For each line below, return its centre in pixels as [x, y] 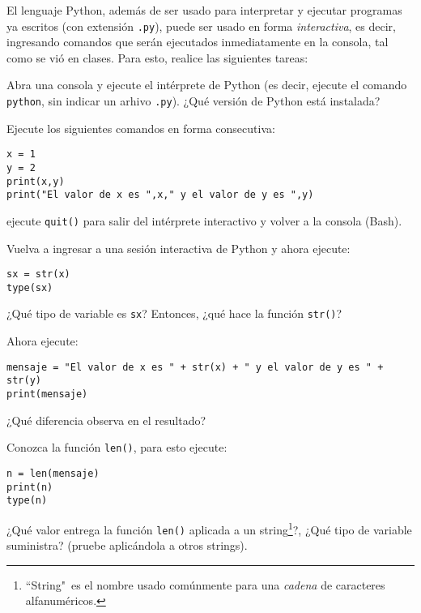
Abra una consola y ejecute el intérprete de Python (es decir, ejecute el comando [207, 85]
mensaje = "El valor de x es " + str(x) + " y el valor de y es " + [195, 367]
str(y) [24, 381]
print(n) [30, 487]
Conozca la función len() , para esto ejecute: [117, 447]
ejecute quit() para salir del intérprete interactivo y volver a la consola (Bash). [204, 220]
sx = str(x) [38, 274]
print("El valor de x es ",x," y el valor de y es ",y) [160, 195]
